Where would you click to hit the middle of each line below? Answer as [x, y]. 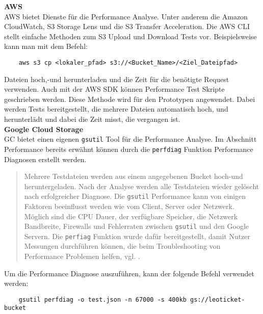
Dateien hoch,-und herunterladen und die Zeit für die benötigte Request [117, 79]
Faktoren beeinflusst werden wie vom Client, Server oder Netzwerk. [129, 206]
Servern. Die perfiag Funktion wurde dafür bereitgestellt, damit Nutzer [137, 236]
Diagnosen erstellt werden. [45, 159]
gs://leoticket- [218, 299]
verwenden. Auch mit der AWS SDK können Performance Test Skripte [114, 89]
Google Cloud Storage [44, 129]
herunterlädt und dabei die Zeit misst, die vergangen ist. [92, 119]
